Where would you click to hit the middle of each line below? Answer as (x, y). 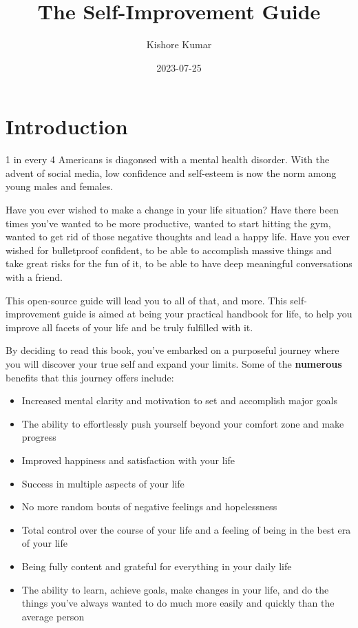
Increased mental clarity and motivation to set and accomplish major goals (179, 400)
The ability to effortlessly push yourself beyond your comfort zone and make (183, 423)
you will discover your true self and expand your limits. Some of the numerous (174, 363)
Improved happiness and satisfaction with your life (128, 460)
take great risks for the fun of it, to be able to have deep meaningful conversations (179, 263)
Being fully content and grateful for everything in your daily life (157, 566)
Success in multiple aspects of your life (103, 483)
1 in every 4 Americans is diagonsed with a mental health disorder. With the (168, 159)
